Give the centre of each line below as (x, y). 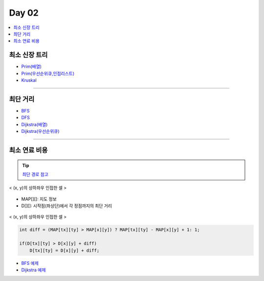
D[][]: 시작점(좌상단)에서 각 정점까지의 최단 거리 (67, 206)
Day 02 (24, 13)
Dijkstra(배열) (34, 124)
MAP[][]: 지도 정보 (39, 199)
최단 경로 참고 (35, 174)
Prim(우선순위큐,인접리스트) (48, 73)
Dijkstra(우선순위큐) (40, 131)
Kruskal (29, 80)
